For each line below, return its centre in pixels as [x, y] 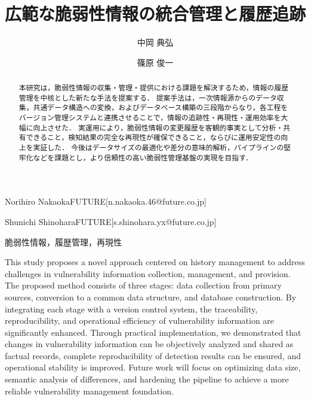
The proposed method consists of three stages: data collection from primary [143, 285]
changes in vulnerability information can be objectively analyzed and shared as [149, 344]
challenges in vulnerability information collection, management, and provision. [148, 273]
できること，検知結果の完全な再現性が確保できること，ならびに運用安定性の [153, 137]
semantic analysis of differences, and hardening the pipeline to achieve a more [147, 379]
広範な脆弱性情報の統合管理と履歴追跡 [155, 13]
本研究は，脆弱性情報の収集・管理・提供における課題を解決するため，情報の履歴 [154, 88]
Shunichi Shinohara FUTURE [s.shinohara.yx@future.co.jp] [111, 221]
